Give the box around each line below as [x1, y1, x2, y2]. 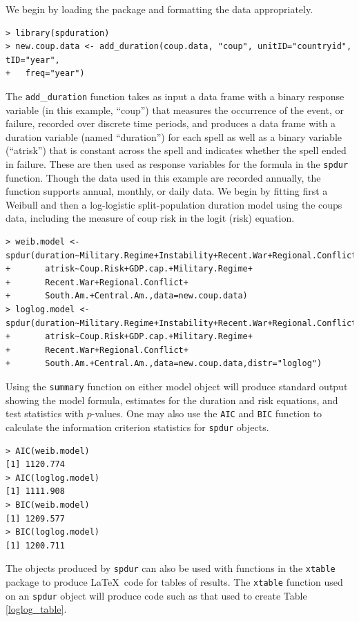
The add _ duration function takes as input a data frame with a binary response [6, 88, 345, 103]
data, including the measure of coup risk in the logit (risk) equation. [6, 211, 295, 225]
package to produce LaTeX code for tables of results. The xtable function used [6, 574, 343, 589]
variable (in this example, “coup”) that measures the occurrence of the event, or [6, 102, 344, 117]
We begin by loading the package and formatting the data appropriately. [6, 2, 313, 16]
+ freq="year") [6, 68, 85, 79]
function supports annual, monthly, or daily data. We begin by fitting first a [6, 184, 328, 198]
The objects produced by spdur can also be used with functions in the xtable [6, 561, 336, 575]
